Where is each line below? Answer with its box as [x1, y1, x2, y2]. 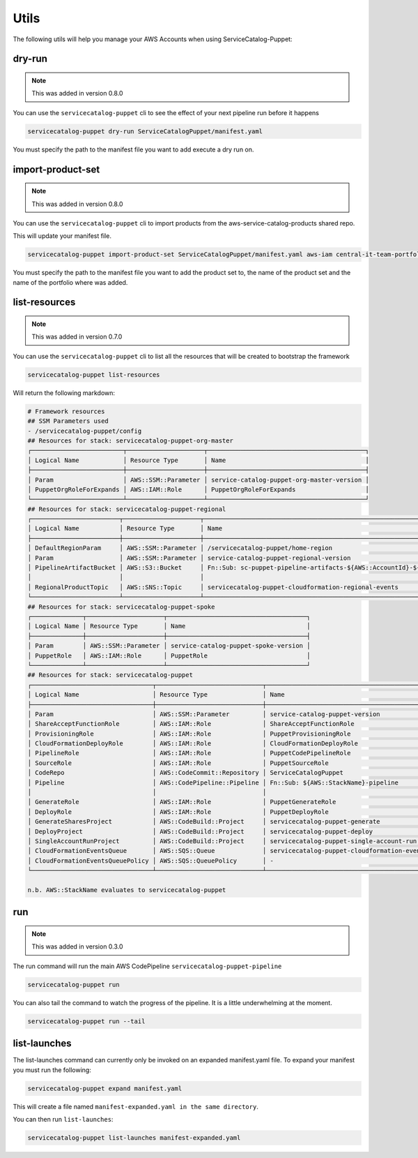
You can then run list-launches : [13, 1115, 114, 1123]
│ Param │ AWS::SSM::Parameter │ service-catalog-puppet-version [27, 710, 380, 718]
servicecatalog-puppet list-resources [27, 371, 160, 378]
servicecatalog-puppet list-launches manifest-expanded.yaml [27, 1134, 241, 1141]
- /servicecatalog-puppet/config [27, 426, 142, 435]
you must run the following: [13, 1065, 92, 1074]
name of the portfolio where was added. [13, 278, 128, 286]
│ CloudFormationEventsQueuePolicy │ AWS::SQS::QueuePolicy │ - [27, 856, 274, 865]
